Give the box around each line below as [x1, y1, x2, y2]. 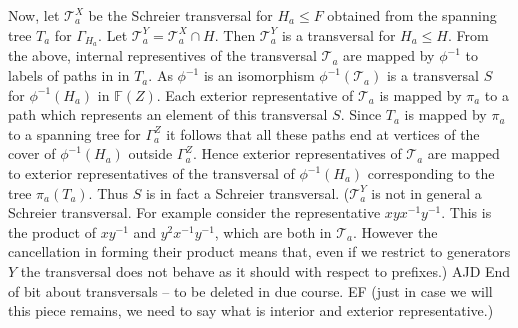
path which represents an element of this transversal [8, 104, 328, 125]
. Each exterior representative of [156, 84, 354, 105]
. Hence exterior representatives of [192, 143, 402, 164]
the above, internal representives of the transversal [8, 45, 317, 66]
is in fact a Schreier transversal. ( [145, 182, 350, 203]
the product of [8, 221, 96, 242]
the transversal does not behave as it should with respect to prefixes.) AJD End [20, 260, 511, 281]
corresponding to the [367, 163, 495, 184]
